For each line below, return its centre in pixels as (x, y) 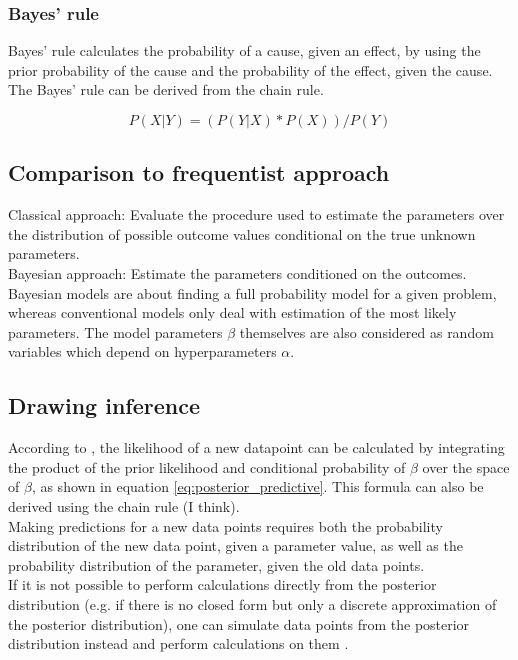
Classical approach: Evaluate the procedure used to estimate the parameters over (256, 214)
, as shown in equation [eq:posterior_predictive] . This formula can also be (257, 486)
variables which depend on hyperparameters (142, 351)
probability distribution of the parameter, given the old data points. (216, 564)
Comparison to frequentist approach (199, 172)
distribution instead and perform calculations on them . (178, 643)
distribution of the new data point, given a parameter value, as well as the (235, 545)
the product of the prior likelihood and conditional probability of (207, 466)
